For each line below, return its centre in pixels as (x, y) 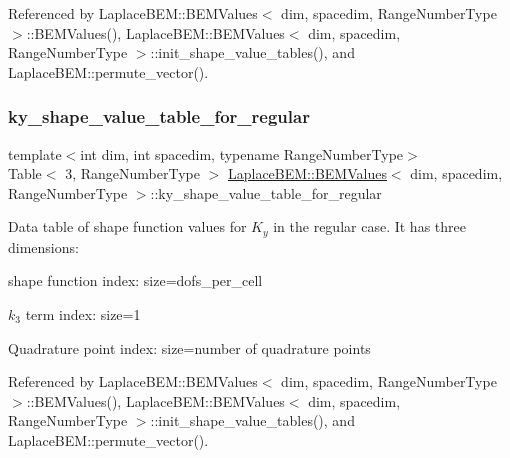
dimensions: (43, 246)
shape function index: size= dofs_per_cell (135, 280)
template (35, 153)
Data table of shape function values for (127, 226)
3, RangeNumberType (132, 173)
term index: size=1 (83, 314)
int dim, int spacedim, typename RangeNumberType (242, 153)
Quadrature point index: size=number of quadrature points (189, 347)
